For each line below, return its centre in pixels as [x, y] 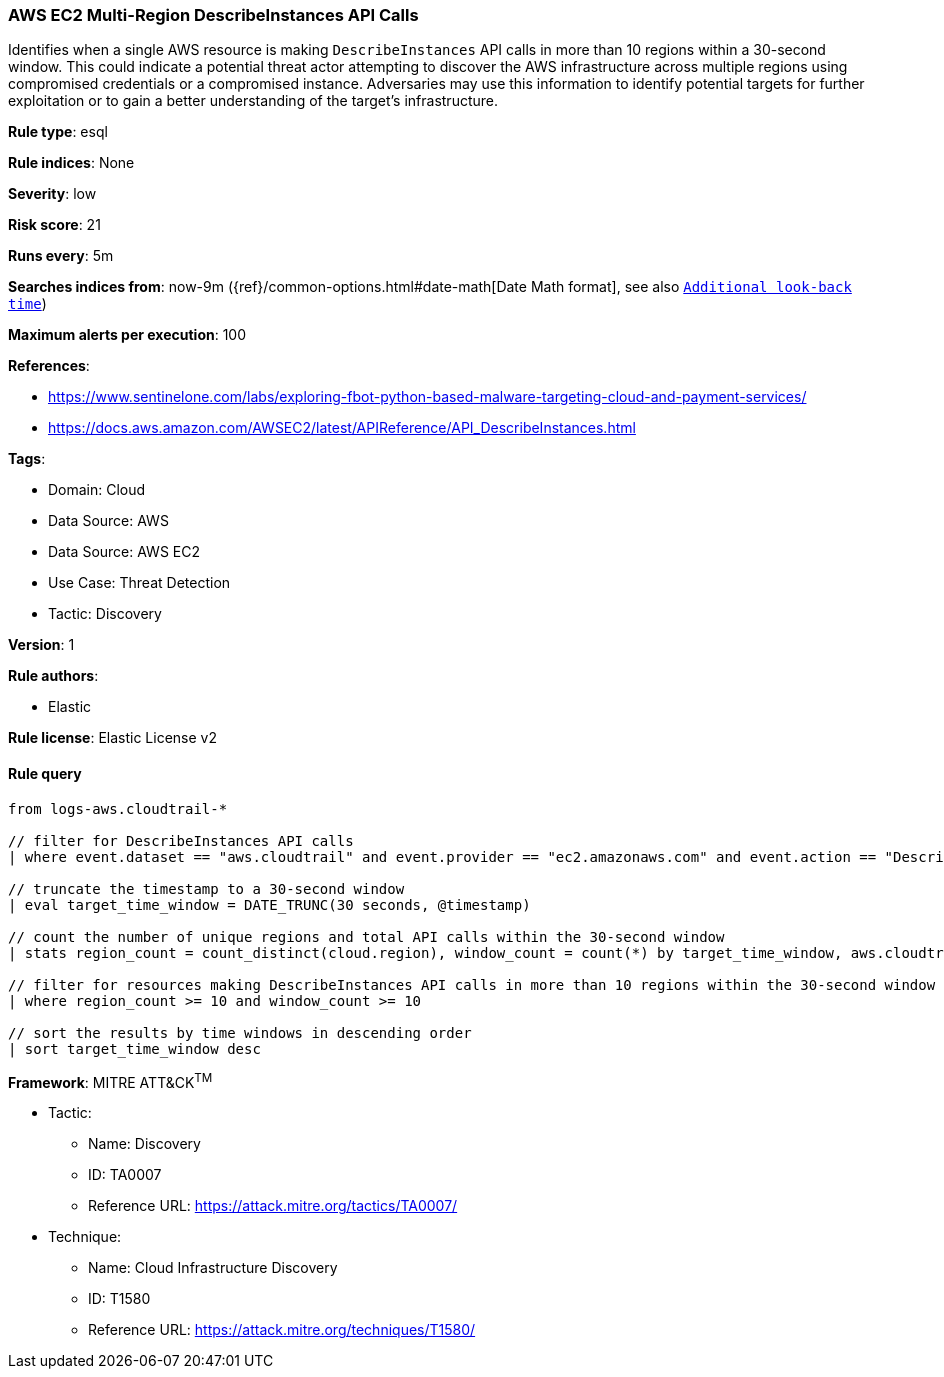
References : [49, 366]
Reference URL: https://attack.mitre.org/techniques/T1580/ [282, 1330]
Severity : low [52, 194]
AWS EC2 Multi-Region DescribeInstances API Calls [213, 15]
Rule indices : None [71, 163]
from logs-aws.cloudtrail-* [118, 808]
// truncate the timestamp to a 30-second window [206, 888]
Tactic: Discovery [105, 614]
